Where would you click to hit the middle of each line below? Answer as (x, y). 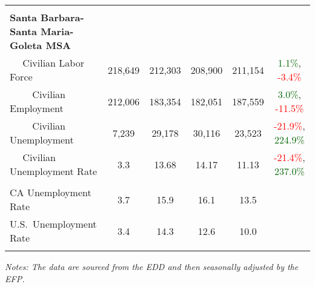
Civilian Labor (53, 63)
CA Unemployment (51, 192)
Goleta (26, 45)
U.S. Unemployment (53, 224)
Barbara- (62, 17)
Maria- (57, 31)
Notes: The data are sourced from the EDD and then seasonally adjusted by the (152, 266)
